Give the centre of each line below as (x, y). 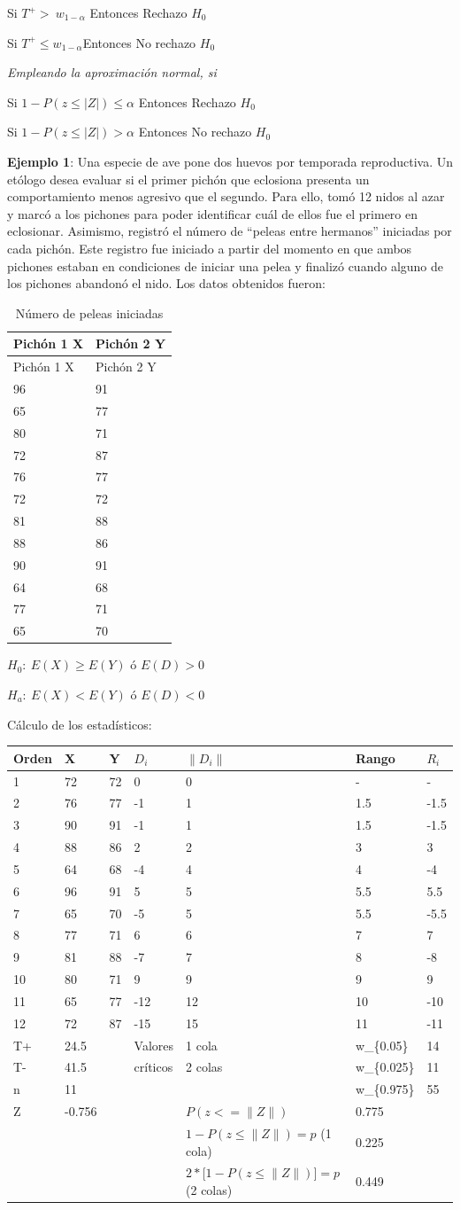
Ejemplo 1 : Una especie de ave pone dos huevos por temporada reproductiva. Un (230, 161)
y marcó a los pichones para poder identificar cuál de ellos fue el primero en (213, 213)
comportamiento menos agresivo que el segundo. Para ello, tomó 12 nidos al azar (226, 196)
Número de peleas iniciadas (89, 312)
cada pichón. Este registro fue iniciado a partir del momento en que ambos (210, 248)
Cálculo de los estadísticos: (80, 724)
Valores (154, 1045)
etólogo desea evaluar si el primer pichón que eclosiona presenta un (188, 179)
